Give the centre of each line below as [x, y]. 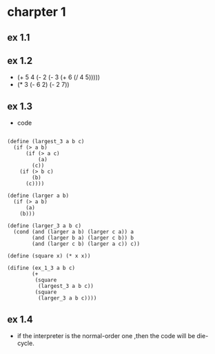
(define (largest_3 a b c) [46, 142]
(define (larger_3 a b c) [44, 226]
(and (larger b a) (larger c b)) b [83, 238]
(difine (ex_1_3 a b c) [41, 268]
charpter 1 [37, 12]
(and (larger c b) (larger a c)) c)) [86, 244]
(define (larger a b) [38, 196]
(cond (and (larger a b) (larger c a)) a [74, 232]
